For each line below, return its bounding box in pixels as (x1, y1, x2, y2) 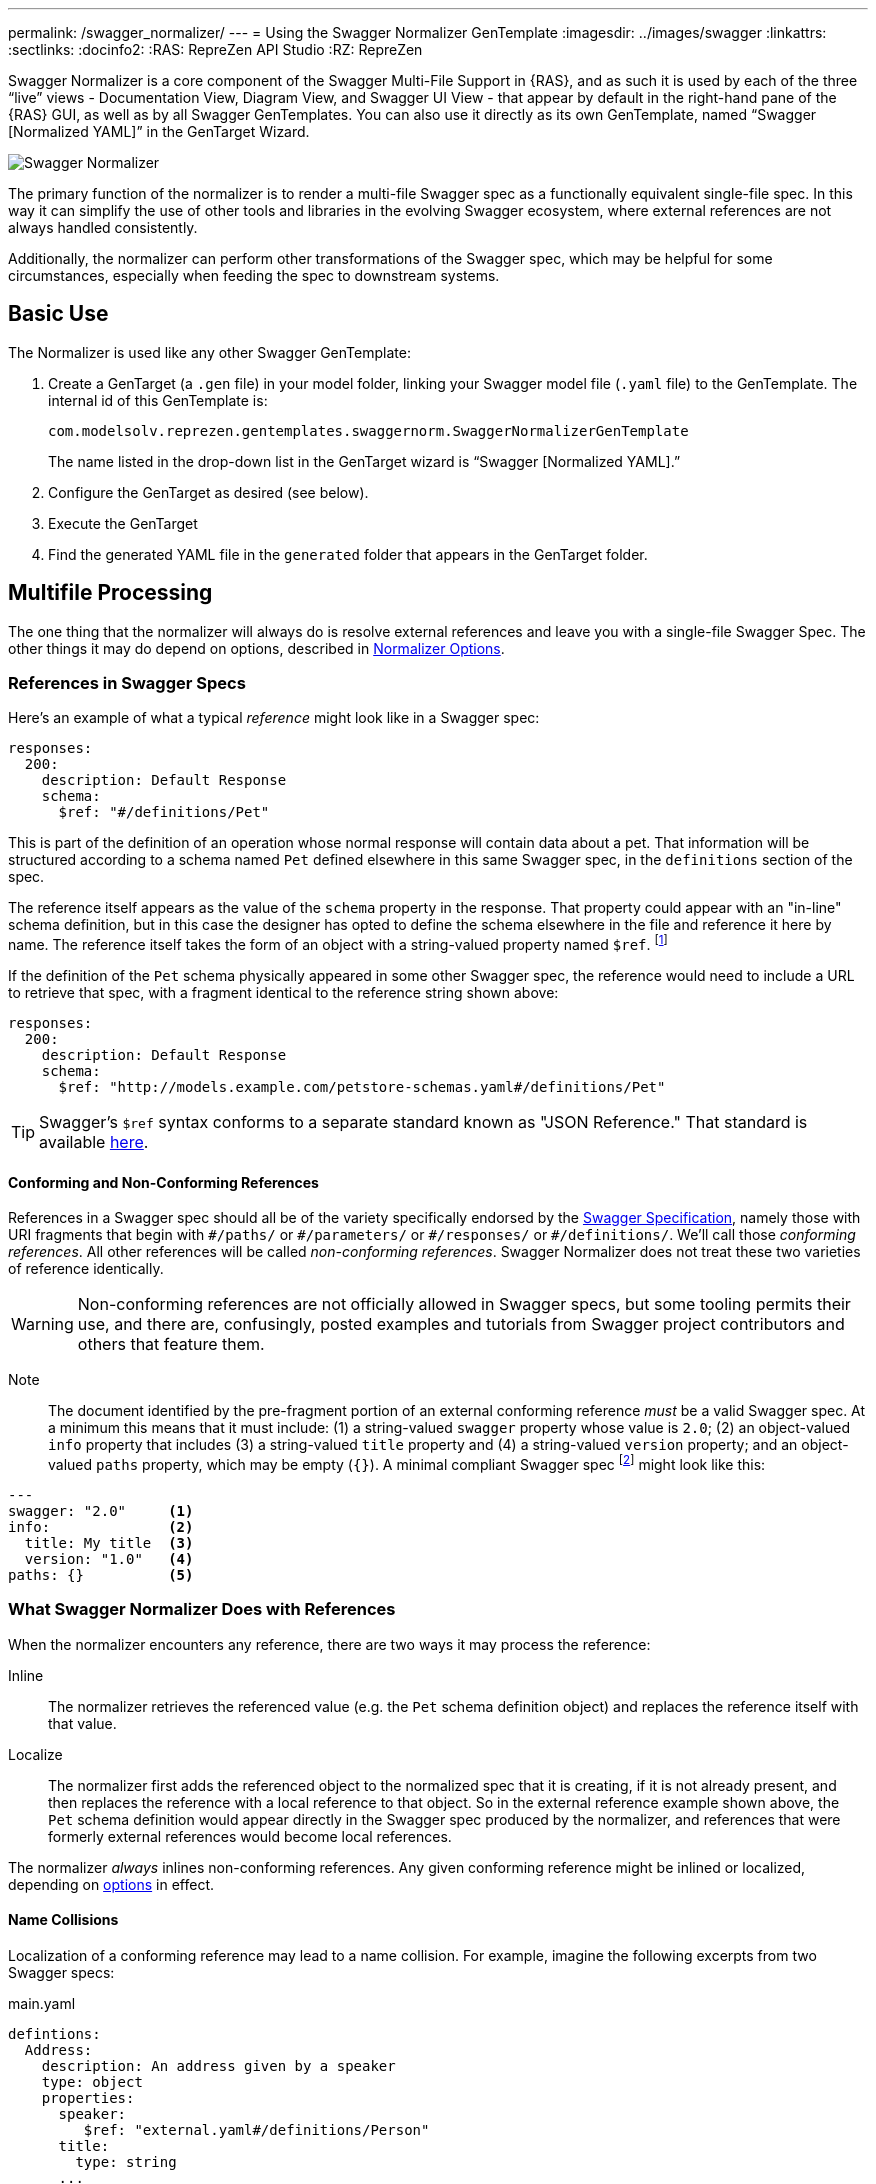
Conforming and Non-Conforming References (8, 1173, 319, 1191)
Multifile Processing (8, 580, 213, 606)
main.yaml (8, 1994, 76, 2012)
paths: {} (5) (8, 1566, 194, 1583)
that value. (48, 1714, 117, 1732)
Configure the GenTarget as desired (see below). (48, 483, 369, 501)
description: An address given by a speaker (41, 2057, 396, 2074)
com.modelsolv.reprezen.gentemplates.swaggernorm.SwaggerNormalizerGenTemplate (48, 422, 689, 439)
